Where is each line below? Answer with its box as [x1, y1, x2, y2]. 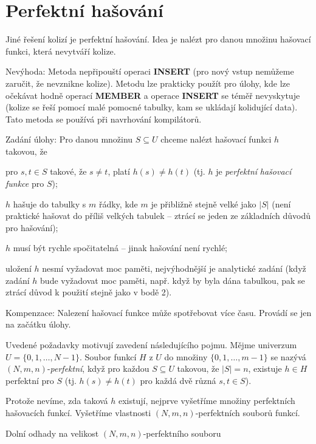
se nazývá [270, 350, 306, 363]
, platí [108, 165, 130, 178]
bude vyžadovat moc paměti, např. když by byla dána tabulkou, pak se [40, 274, 305, 286]
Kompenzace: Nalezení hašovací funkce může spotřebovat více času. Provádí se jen [5, 306, 312, 318]
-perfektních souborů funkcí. [195, 406, 300, 419]
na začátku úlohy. [5, 318, 71, 331]
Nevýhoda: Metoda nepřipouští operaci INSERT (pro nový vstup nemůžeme [5, 65, 294, 78]
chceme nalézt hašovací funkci [160, 133, 272, 146]
